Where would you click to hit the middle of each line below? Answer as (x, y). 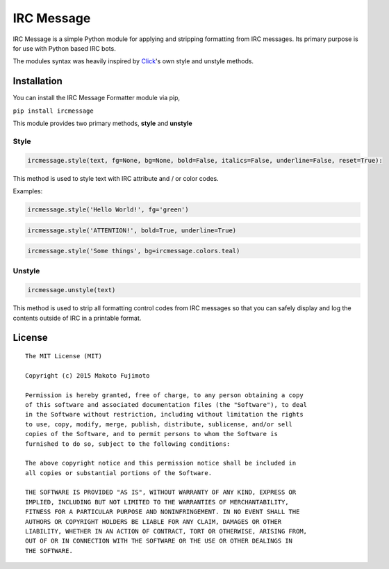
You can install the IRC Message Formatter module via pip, (97, 98)
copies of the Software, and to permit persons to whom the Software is (151, 434)
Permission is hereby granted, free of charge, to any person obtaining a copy (164, 395)
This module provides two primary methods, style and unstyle (102, 123)
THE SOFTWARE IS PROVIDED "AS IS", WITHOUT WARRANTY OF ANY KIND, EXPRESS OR (161, 492)
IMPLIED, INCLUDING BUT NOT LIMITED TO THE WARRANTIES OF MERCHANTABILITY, (157, 502)
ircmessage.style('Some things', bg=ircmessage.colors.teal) (134, 251)
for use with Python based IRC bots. (64, 48)
